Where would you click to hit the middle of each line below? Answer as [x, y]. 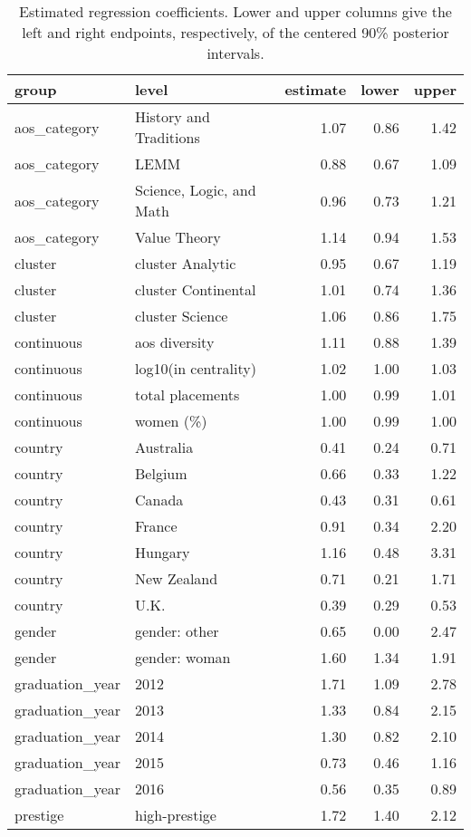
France [156, 526]
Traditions [168, 137]
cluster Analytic [186, 263]
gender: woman [183, 657]
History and [173, 116]
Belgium [161, 473]
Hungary [163, 552]
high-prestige [176, 815]
